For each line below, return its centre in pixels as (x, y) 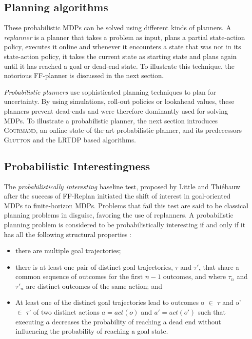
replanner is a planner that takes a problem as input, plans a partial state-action (125, 37)
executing (29, 321)
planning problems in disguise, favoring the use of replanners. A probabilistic (119, 215)
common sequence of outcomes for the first (79, 276)
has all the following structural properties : (68, 234)
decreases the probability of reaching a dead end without (136, 321)
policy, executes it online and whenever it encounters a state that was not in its (123, 47)
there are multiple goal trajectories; (68, 250)
